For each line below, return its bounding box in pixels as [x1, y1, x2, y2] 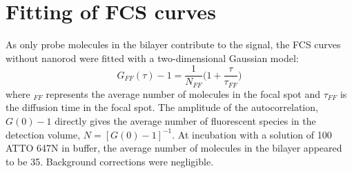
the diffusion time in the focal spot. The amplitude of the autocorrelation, [6, 100, 318, 114]
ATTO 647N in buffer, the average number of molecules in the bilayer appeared [6, 141, 342, 155]
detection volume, [6, 127, 81, 141]
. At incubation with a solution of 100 [172, 127, 332, 141]
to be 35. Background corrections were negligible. [6, 154, 214, 168]
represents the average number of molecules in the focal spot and [46, 86, 321, 101]
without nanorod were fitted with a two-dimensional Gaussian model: [6, 50, 299, 65]
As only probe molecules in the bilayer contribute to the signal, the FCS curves [6, 37, 341, 52]
